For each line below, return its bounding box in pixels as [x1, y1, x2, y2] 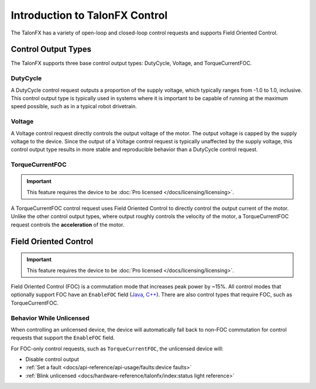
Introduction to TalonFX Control [11, 9, 168, 22]
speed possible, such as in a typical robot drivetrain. [11, 103, 137, 110]
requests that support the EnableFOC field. [11, 334, 115, 342]
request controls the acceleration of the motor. [11, 221, 125, 228]
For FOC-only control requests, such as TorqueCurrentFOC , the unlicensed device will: [11, 345, 224, 352]
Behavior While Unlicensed [11, 314, 90, 322]
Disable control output [25, 356, 79, 363]
